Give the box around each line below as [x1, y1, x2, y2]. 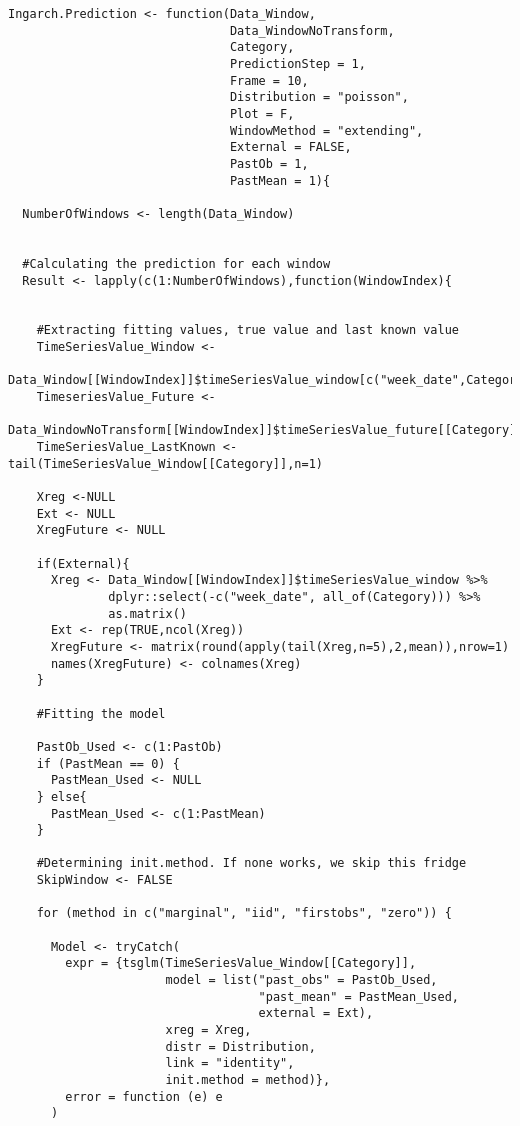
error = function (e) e [65, 1089, 223, 1104]
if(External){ [36, 556, 130, 571]
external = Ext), [258, 1006, 374, 1021]
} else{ [36, 789, 87, 804]
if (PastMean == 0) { [36, 756, 180, 771]
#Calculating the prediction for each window [22, 256, 331, 271]
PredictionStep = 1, [229, 56, 366, 71]
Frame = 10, [229, 73, 309, 88]
